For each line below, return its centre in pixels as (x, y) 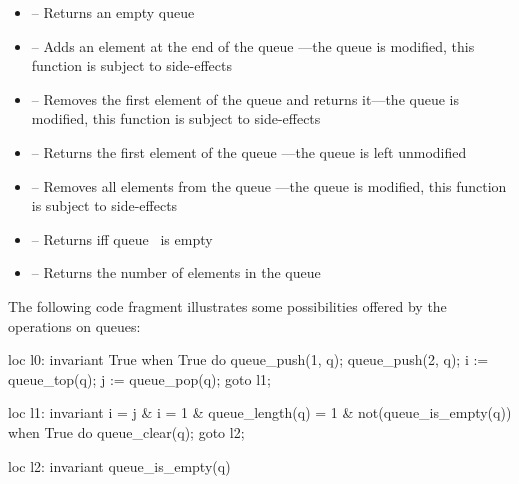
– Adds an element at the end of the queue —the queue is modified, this (253, 45)
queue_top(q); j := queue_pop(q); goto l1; (139, 378)
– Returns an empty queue (113, 12)
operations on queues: (74, 325)
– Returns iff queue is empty (122, 238)
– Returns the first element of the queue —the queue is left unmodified (249, 151)
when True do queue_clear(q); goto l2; (126, 431)
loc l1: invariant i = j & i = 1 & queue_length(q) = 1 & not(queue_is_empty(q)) (260, 412)
